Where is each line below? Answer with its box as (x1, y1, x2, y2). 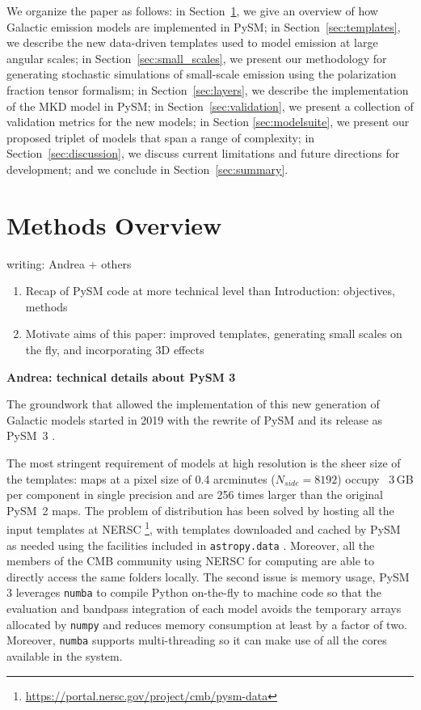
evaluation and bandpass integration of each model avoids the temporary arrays (6, 600, 402, 617)
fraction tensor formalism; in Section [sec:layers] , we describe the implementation (6, 81, 409, 98)
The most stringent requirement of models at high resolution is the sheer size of (6, 454, 401, 471)
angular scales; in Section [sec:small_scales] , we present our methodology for (6, 49, 387, 66)
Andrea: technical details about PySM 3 (6, 368, 236, 385)
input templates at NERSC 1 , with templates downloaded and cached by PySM (6, 518, 401, 538)
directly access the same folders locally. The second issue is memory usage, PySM (6, 568, 410, 585)
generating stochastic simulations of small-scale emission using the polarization (6, 66, 397, 82)
